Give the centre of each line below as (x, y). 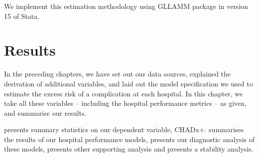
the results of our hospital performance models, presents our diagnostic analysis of (129, 139)
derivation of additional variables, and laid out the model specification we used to (129, 83)
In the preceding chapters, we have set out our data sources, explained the (118, 74)
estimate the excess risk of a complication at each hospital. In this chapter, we (124, 93)
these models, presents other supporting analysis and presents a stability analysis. (129, 149)
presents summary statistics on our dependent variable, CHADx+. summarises (124, 129)
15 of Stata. (22, 16)
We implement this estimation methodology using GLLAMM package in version (126, 6)
